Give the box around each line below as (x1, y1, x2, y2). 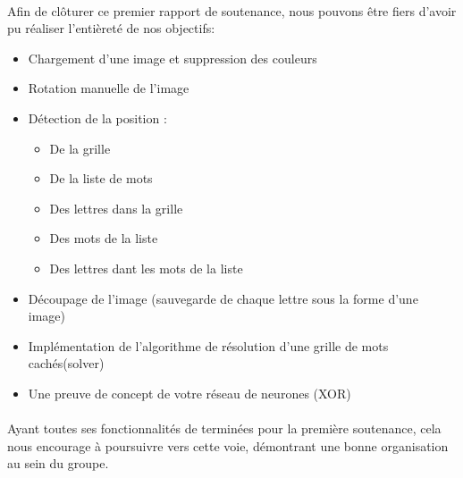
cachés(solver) (28, 354, 105, 373)
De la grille (49, 138, 111, 157)
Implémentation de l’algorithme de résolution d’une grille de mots (28, 336, 389, 355)
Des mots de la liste (49, 229, 158, 247)
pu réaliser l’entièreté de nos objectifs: (7, 19, 215, 38)
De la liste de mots (49, 169, 153, 188)
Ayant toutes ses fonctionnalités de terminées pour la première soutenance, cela (7, 419, 442, 438)
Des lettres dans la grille (49, 198, 183, 217)
